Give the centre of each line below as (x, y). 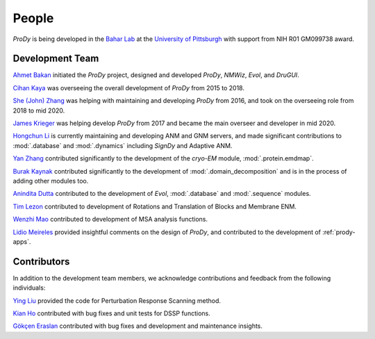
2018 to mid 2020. (39, 110)
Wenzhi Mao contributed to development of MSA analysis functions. (110, 220)
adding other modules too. (51, 181)
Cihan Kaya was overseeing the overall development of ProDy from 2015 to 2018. (128, 88)
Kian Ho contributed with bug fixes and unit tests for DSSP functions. (112, 313)
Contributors (41, 262)
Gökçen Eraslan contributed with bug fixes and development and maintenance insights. (138, 326)
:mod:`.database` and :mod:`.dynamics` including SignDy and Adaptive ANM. (123, 145)
